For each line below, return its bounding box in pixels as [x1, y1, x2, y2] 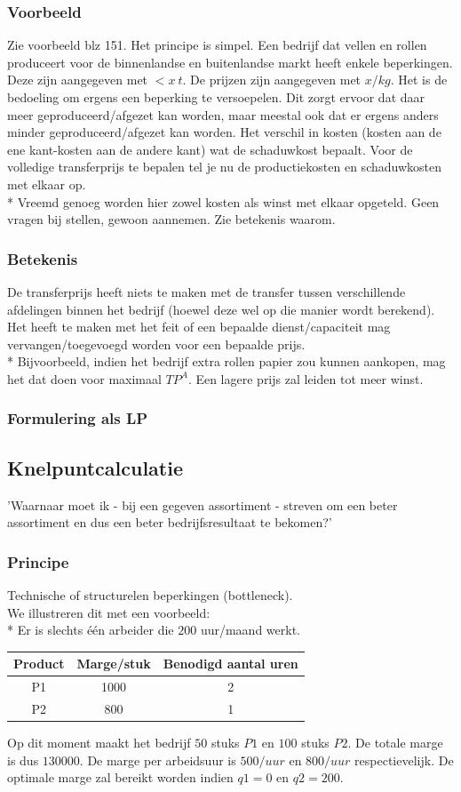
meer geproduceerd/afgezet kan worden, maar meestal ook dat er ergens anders [7, 105, 439, 124]
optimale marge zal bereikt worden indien [7, 768, 234, 787]
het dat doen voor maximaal [7, 369, 162, 388]
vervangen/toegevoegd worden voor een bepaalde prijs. [7, 334, 306, 353]
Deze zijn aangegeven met [7, 70, 148, 89]
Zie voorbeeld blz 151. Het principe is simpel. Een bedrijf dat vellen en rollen [7, 36, 427, 54]
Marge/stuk [76, 654, 151, 673]
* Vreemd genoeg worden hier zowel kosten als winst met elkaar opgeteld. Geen [7, 192, 440, 211]
